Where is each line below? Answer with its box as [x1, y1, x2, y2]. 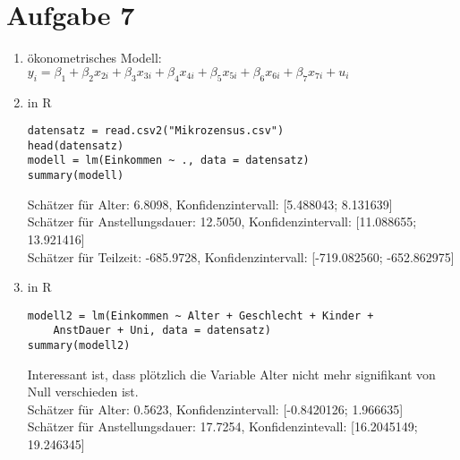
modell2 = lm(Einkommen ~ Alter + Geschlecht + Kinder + [27, 309, 374, 322]
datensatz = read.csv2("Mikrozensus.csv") [27, 124, 285, 138]
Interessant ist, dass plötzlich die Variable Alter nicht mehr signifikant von [27, 364, 436, 383]
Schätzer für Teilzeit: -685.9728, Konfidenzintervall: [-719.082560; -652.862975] [27, 247, 455, 266]
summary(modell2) [27, 339, 131, 353]
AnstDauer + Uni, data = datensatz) [53, 324, 271, 337]
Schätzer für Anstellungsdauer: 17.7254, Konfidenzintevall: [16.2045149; [27, 417, 418, 436]
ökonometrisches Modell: [27, 48, 162, 67]
